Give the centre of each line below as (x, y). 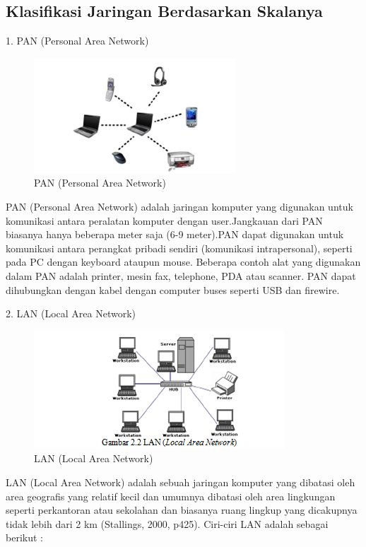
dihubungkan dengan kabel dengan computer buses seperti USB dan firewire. (173, 289)
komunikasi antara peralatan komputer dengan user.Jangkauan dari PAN (164, 220)
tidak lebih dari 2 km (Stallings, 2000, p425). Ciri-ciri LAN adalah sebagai (167, 523)
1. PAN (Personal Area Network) (77, 41)
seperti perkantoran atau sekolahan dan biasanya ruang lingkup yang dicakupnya (182, 510)
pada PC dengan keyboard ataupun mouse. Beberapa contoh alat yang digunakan (183, 262)
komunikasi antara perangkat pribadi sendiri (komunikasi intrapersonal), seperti (179, 248)
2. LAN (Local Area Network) (71, 313)
